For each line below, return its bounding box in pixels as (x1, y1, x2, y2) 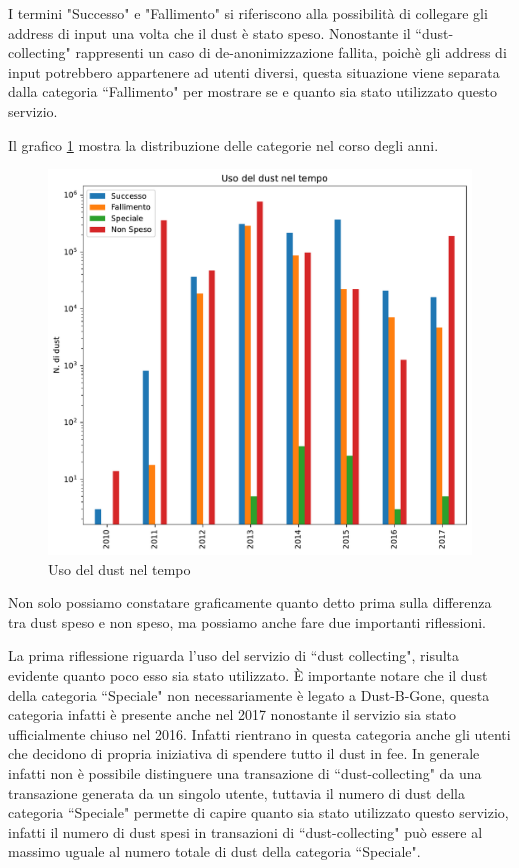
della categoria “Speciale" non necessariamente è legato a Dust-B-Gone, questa (8, 684, 490, 705)
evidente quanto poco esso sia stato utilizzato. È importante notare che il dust (8, 665, 488, 686)
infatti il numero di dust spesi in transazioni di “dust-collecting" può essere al (8, 821, 483, 842)
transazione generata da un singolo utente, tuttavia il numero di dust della (8, 782, 465, 803)
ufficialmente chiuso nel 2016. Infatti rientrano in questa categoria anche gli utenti (8, 723, 511, 744)
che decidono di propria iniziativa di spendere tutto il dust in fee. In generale (8, 743, 480, 764)
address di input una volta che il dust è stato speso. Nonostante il (8, 22, 411, 43)
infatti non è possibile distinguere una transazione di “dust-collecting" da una (8, 763, 482, 783)
